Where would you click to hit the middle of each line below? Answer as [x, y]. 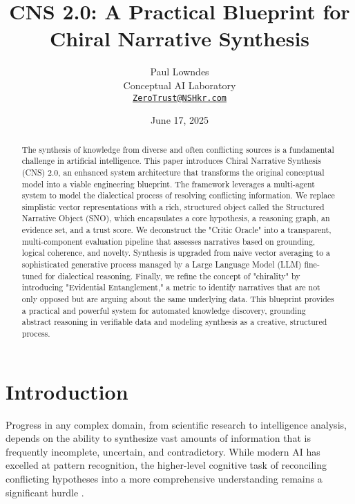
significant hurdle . [45, 492]
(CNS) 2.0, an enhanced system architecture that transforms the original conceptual [173, 172]
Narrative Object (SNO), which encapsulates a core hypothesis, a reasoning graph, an [176, 218]
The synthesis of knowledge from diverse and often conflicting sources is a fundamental [178, 149]
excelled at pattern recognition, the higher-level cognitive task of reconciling [166, 465]
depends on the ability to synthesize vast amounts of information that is [158, 438]
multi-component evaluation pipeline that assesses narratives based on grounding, [169, 241]
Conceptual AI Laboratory [180, 85]
